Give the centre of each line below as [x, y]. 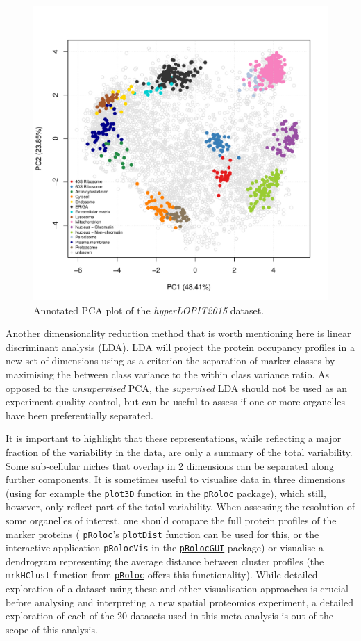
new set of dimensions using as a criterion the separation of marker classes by [170, 360]
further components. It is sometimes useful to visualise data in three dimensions [176, 479]
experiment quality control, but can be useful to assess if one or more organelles [176, 401]
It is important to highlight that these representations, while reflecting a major [174, 438]
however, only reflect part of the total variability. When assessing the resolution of [180, 506]
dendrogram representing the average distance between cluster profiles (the [165, 561]
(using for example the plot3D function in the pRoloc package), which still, [166, 493]
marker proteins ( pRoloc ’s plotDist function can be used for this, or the [162, 534]
